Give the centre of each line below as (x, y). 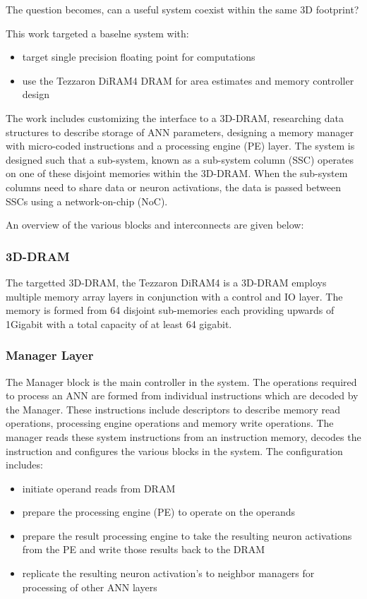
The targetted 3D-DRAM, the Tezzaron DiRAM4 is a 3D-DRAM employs (166, 282)
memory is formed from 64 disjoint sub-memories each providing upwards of (170, 310)
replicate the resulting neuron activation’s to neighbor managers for (168, 573)
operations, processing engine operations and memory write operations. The (170, 423)
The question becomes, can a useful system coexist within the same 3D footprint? (182, 9)
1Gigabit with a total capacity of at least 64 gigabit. (119, 323)
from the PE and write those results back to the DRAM (144, 549)
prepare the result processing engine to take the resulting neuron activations (187, 535)
